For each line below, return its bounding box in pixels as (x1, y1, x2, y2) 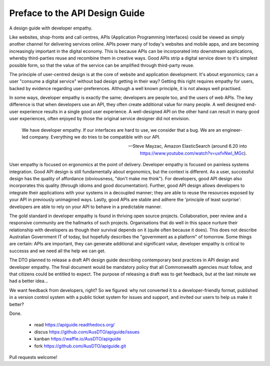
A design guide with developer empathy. (9, 25, 92, 31)
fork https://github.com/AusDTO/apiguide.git (34, 343, 126, 349)
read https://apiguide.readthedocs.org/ (34, 322, 115, 328)
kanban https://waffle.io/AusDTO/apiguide (34, 336, 121, 342)
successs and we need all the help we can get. (9, 248, 106, 254)
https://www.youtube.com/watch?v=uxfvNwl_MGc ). (140, 150, 247, 156)
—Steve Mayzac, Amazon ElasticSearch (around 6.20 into (128, 143, 247, 149)
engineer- (222, 127, 242, 133)
